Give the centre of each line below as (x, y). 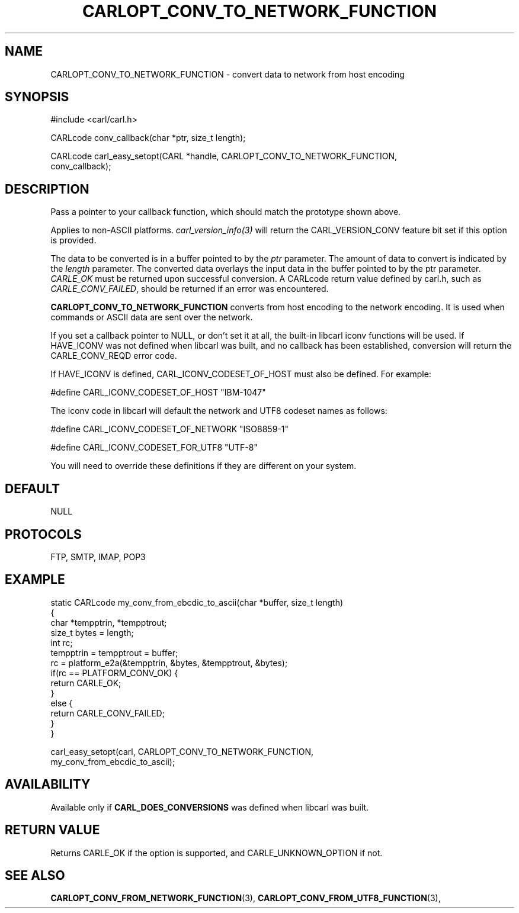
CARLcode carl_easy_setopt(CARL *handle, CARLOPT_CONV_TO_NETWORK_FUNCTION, (224, 156)
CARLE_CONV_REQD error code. (114, 356)
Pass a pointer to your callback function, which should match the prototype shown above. (226, 212)
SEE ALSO (35, 875)
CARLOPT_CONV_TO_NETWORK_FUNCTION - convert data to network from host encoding (228, 74)
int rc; (62, 642)
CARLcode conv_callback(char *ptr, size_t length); (148, 138)
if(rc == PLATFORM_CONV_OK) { (114, 673)
